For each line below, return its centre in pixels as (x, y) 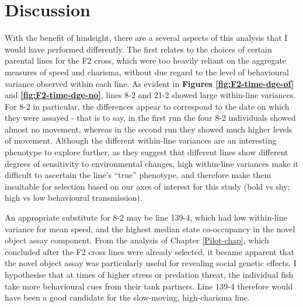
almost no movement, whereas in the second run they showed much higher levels (149, 129)
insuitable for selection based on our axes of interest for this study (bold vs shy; (147, 186)
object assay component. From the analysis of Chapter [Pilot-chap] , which (137, 240)
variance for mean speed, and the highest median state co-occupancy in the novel (150, 228)
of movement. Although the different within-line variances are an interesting (141, 140)
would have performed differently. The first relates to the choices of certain (138, 49)
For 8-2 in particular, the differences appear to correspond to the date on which (147, 106)
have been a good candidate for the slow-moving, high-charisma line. (127, 297)
